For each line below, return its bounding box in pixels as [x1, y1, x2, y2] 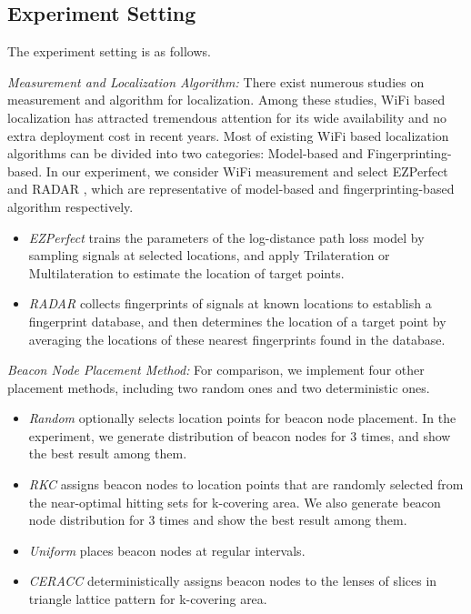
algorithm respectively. [7, 196, 134, 216]
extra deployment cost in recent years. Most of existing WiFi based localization [7, 126, 449, 145]
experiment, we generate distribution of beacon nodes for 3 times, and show [28, 426, 451, 445]
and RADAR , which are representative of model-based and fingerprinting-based [7, 179, 455, 198]
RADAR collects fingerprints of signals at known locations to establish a [28, 294, 432, 313]
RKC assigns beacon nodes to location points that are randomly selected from [28, 475, 464, 494]
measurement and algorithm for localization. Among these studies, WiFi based [7, 90, 446, 109]
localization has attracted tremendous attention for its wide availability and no [7, 107, 446, 126]
